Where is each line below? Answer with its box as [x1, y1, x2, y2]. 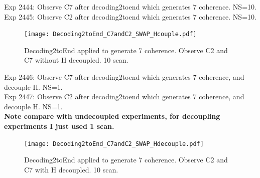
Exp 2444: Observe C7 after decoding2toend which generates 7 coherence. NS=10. [4, 2, 256, 12]
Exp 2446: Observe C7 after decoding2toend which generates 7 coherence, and [4, 72, 244, 82]
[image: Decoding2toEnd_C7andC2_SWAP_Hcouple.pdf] [24, 31, 197, 38]
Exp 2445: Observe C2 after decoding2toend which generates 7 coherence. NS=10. [4, 11, 256, 22]
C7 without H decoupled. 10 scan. [24, 55, 128, 65]
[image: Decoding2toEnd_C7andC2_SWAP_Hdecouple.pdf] [24, 140, 204, 147]
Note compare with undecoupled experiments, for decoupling [4, 111, 220, 121]
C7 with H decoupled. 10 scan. [24, 164, 118, 174]
